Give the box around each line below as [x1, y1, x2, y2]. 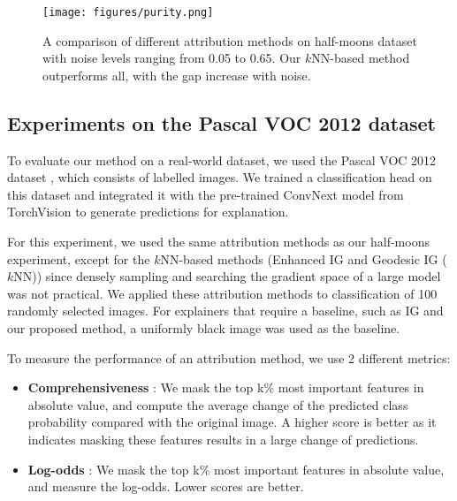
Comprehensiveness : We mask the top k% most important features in [27, 378, 424, 397]
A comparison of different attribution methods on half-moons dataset [42, 31, 417, 49]
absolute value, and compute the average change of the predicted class [27, 395, 408, 414]
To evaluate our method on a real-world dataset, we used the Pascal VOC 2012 [7, 150, 437, 169]
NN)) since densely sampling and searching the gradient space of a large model [13, 267, 441, 285]
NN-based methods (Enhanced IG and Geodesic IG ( [160, 249, 447, 268]
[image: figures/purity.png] [42, 6, 214, 19]
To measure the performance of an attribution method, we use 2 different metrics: [7, 348, 451, 367]
